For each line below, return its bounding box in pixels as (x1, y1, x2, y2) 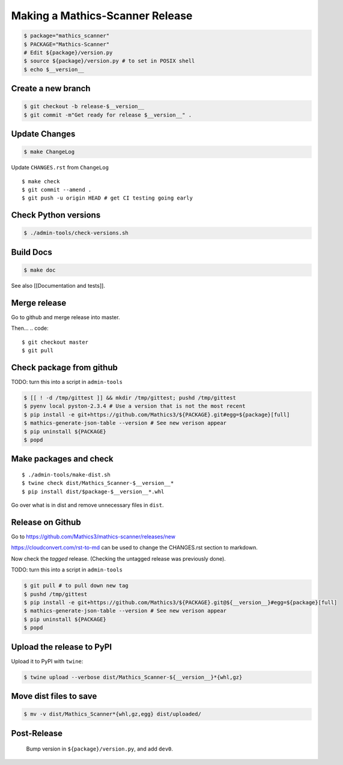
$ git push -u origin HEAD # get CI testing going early (22, 195, 193, 201)
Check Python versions (11, 210, 101, 221)
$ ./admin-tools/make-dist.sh (22, 471, 111, 478)
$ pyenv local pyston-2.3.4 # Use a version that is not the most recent (23, 403, 246, 410)
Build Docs (11, 247, 52, 257)
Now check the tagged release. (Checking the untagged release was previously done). (11, 555, 226, 562)
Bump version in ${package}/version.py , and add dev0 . (26, 745, 174, 752)
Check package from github (11, 362, 118, 373)
